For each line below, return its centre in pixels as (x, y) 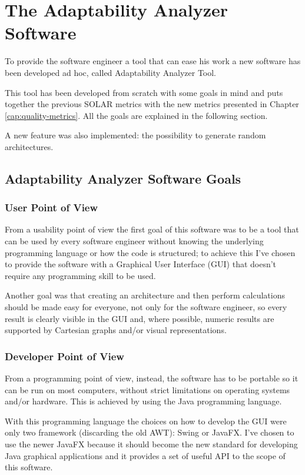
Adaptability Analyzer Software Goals (123, 178)
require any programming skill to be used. (80, 275)
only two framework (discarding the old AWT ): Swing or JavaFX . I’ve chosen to (150, 432)
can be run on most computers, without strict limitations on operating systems (147, 389)
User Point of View (52, 207)
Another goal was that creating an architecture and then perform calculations (145, 295)
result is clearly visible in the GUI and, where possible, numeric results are (140, 318)
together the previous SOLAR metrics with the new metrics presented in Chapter (152, 104)
